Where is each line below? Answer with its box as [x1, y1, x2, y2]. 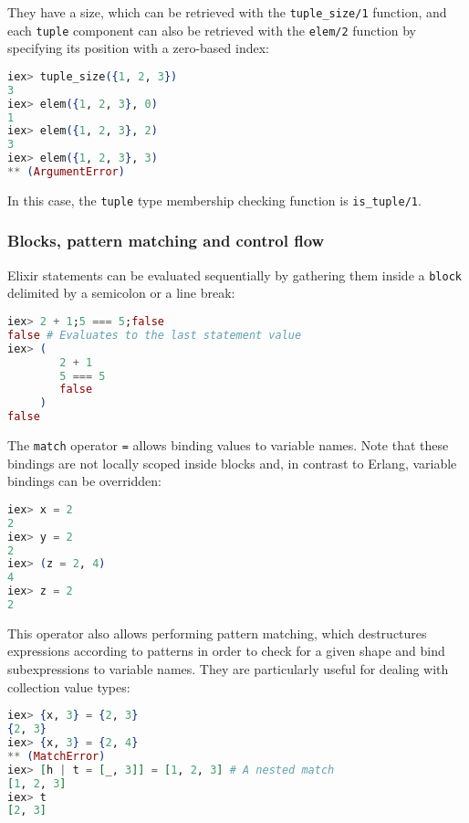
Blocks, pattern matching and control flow [7, 229, 325, 252]
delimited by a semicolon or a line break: [7, 283, 235, 302]
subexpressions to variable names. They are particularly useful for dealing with [7, 659, 449, 679]
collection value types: [7, 677, 130, 696]
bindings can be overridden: [7, 471, 162, 491]
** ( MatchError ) [7, 749, 106, 763]
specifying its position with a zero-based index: [7, 38, 269, 58]
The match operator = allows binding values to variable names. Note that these [7, 436, 449, 455]
